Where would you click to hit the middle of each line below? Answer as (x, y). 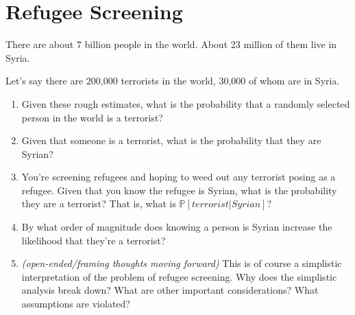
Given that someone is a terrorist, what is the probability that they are (171, 140)
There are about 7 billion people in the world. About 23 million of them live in (171, 44)
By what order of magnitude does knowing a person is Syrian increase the (177, 227)
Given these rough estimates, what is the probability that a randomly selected (186, 103)
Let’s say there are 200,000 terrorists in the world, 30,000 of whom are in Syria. (173, 81)
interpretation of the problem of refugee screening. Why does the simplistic (179, 276)
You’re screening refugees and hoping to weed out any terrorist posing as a (179, 177)
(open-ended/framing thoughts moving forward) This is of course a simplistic (182, 263)
